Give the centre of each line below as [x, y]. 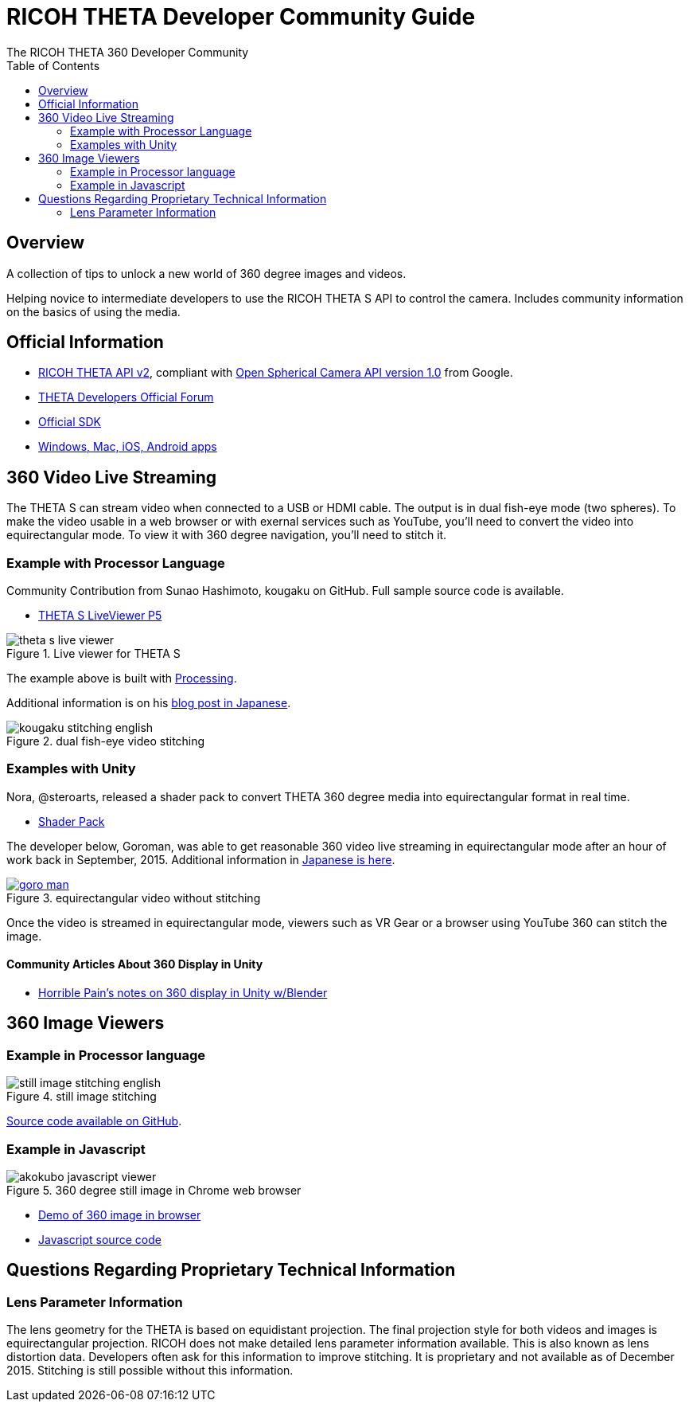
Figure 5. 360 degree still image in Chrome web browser [154, 1190]
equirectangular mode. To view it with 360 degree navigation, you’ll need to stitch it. [227, 535]
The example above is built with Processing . [122, 679]
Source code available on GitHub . [94, 1121]
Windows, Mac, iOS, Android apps [128, 447]
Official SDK [70, 422]
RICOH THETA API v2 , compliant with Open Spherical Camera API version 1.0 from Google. [276, 373]
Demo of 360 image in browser [120, 1214]
